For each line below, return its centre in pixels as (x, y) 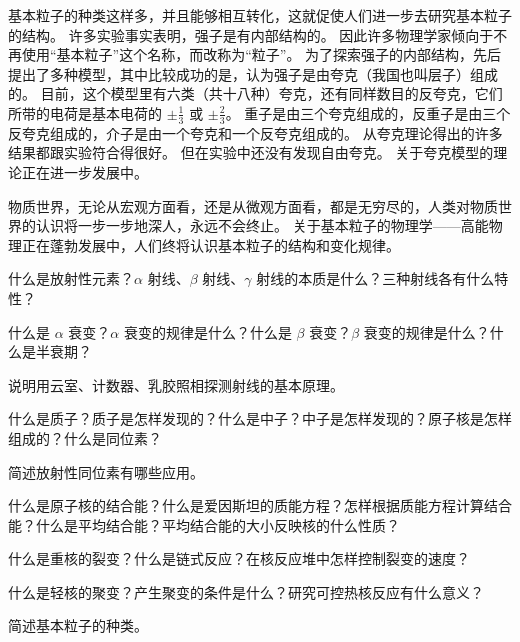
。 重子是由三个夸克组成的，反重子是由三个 (368, 112)
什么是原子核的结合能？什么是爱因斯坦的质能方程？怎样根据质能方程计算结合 (260, 505)
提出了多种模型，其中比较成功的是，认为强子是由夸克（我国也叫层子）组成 (253, 73)
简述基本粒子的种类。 (78, 625)
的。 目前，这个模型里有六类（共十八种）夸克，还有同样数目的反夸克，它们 (255, 93)
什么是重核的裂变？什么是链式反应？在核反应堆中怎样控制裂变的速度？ (239, 558)
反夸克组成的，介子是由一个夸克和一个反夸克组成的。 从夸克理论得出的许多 (255, 132)
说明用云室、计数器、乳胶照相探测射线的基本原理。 (176, 384)
